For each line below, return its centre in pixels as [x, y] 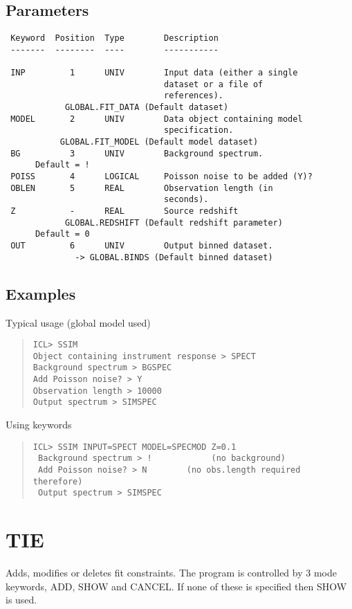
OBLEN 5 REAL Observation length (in [142, 188]
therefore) [58, 481]
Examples [41, 293]
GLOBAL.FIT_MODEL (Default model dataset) [159, 142]
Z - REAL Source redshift [124, 211]
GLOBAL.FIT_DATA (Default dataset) [147, 108]
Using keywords [39, 425]
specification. [199, 130]
